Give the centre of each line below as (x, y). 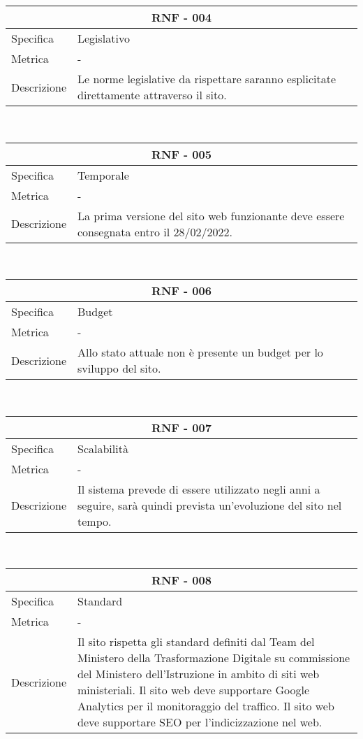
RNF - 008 (181, 580)
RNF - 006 (181, 291)
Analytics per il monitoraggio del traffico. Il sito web (206, 706)
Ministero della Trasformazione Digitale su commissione (214, 658)
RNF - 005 (181, 154)
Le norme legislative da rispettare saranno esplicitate (207, 79)
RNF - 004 (181, 17)
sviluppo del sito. (119, 368)
